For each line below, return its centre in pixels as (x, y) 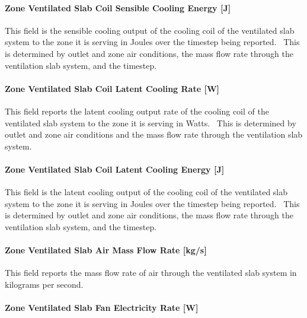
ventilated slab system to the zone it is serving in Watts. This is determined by (151, 123)
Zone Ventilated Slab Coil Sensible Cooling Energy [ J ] (118, 7)
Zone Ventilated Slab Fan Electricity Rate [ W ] (102, 308)
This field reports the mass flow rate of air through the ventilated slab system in (151, 273)
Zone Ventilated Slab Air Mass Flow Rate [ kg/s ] (106, 250)
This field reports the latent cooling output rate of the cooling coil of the (137, 111)
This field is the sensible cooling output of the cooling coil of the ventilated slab (150, 30)
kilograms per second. (44, 284)
